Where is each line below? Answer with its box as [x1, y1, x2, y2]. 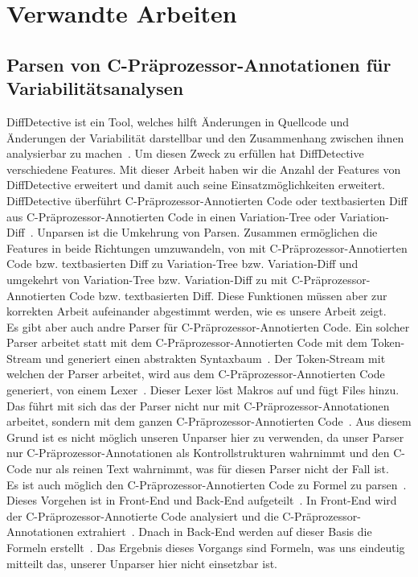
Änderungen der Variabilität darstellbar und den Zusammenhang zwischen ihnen [6, 129, 404, 146]
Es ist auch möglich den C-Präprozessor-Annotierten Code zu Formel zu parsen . [6, 476, 407, 493]
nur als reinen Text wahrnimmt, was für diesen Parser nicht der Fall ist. [35, 460, 389, 477]
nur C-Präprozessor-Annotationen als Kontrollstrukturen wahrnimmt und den [6, 444, 390, 461]
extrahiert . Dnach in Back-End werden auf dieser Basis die [77, 523, 372, 540]
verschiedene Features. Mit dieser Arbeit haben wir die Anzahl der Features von [6, 160, 401, 177]
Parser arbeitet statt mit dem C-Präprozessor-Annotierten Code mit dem [6, 334, 367, 351]
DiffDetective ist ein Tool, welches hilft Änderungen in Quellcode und [6, 113, 350, 130]
